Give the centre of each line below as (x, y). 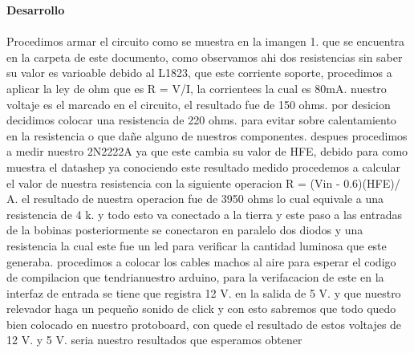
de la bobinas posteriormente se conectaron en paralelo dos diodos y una (185, 230)
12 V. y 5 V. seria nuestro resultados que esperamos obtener (154, 340)
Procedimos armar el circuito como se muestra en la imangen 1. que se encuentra (206, 41)
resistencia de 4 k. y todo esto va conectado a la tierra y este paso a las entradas (204, 214)
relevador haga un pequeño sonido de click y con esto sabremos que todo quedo (201, 308)
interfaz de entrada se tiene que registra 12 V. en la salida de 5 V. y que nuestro (204, 292)
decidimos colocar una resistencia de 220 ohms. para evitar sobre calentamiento (201, 120)
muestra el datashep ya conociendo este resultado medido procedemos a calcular (203, 166)
